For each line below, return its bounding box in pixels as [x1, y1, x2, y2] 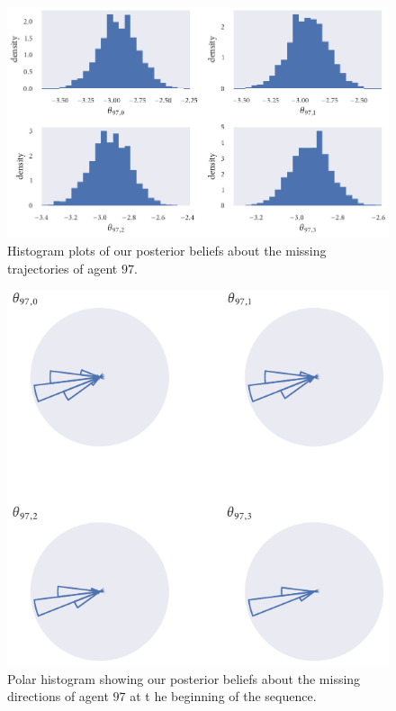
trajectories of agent [7, 258, 118, 277]
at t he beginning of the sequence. [130, 687, 317, 706]
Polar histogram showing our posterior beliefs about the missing [7, 669, 361, 688]
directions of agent [7, 687, 109, 706]
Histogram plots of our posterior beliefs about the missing [7, 240, 327, 259]
